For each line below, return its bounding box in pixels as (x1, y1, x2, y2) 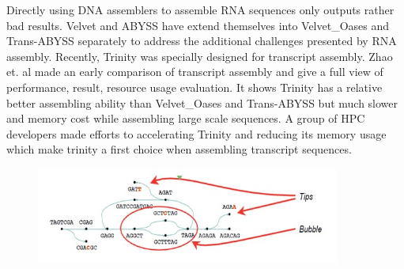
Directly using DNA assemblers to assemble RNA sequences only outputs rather (6, 2, 395, 17)
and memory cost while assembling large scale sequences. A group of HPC (6, 110, 365, 127)
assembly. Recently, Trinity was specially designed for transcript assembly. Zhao (6, 47, 393, 64)
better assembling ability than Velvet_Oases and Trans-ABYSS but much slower (6, 94, 398, 111)
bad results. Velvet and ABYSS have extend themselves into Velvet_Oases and (6, 17, 390, 33)
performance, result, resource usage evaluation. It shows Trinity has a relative (6, 78, 383, 95)
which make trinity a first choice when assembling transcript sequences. (6, 141, 352, 157)
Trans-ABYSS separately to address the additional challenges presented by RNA (6, 32, 397, 49)
